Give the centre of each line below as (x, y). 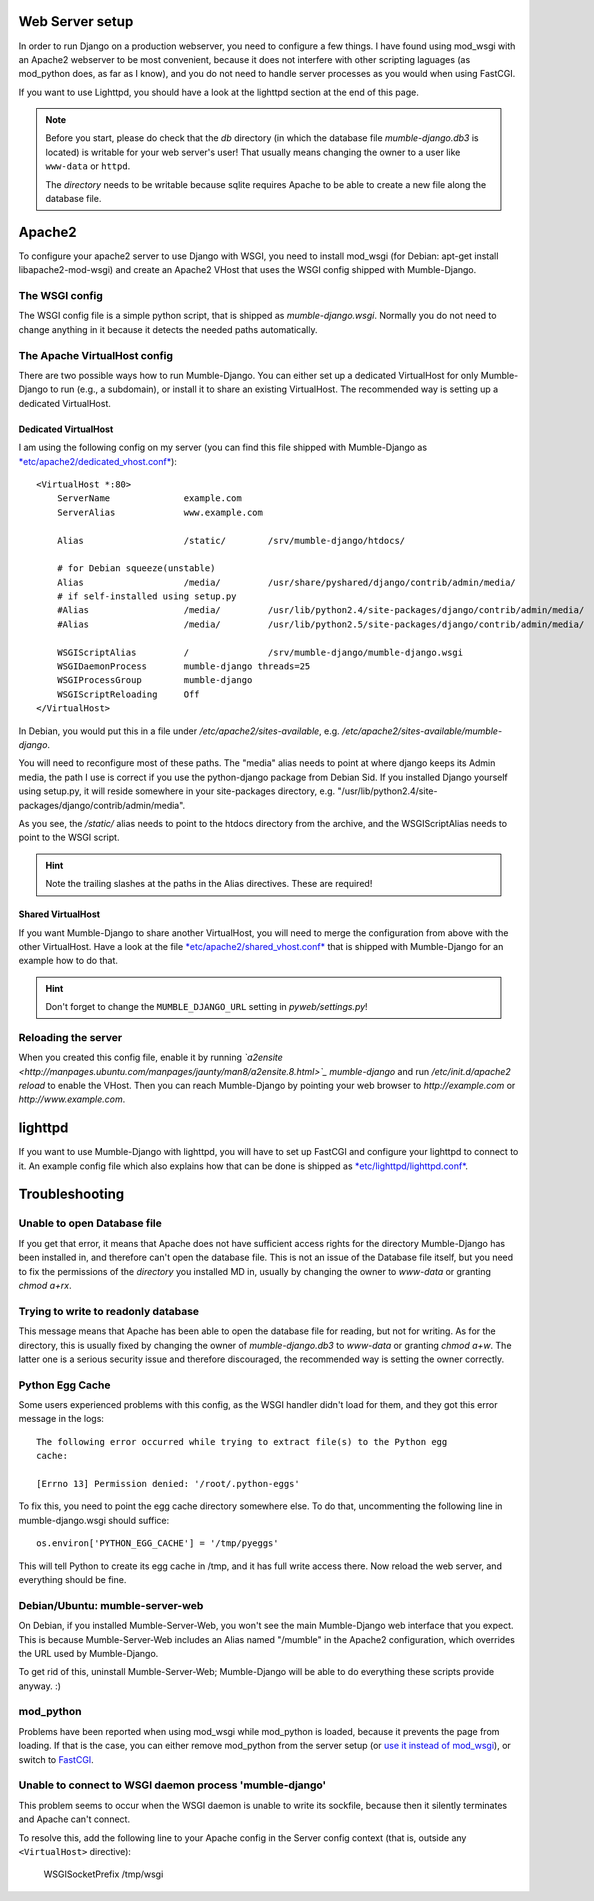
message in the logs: (61, 1419)
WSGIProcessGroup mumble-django (154, 680)
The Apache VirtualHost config (96, 355)
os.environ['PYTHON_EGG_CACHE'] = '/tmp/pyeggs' (157, 1543)
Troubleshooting (71, 1194)
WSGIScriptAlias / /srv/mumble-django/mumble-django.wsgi (260, 652)
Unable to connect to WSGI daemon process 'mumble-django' (172, 1785)
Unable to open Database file (90, 1223)
